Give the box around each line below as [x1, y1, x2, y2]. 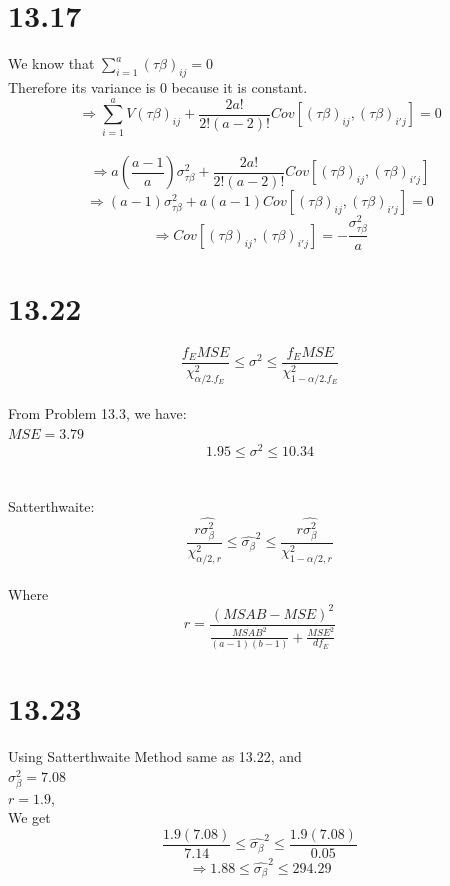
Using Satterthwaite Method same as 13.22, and [8, 746, 302, 767]
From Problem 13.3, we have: [8, 403, 187, 424]
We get [8, 807, 51, 828]
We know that [8, 53, 95, 74]
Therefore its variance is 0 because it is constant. [8, 76, 308, 97]
